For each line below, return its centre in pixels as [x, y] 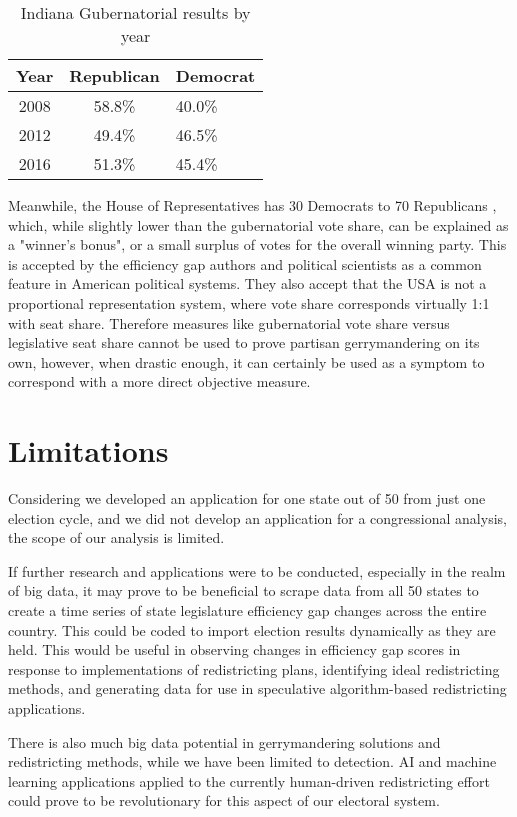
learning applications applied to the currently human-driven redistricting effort [249, 780]
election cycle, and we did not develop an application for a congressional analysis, [257, 517]
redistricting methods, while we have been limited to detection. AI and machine [252, 761]
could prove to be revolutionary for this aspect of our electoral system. [224, 800]
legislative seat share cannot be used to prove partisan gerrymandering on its [244, 342]
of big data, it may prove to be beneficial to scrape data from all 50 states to [243, 590]
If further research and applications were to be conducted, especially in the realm [257, 570]
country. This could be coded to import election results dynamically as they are [252, 629]
